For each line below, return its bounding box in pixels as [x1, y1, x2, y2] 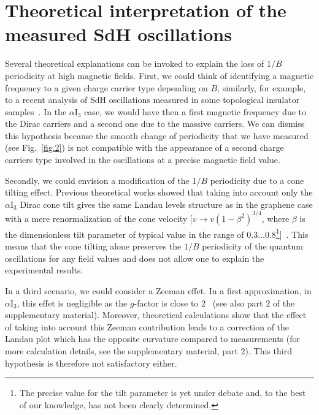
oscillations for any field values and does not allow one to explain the [5, 251, 264, 264]
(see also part [212, 296, 263, 309]
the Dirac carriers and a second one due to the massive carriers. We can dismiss [5, 117, 305, 130]
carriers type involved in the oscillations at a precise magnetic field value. [5, 153, 280, 166]
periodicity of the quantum [202, 240, 303, 253]
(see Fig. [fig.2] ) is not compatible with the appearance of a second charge [5, 141, 284, 154]
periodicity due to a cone [210, 173, 304, 186]
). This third [245, 344, 292, 357]
